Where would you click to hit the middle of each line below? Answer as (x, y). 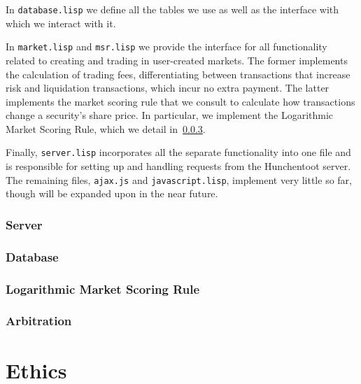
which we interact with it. (61, 23)
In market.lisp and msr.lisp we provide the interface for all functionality (167, 47)
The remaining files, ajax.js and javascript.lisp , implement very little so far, (179, 179)
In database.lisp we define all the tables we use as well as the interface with (172, 9)
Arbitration (39, 321)
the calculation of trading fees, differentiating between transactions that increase (178, 74)
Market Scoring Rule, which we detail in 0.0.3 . (106, 128)
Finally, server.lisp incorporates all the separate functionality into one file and (178, 152)
